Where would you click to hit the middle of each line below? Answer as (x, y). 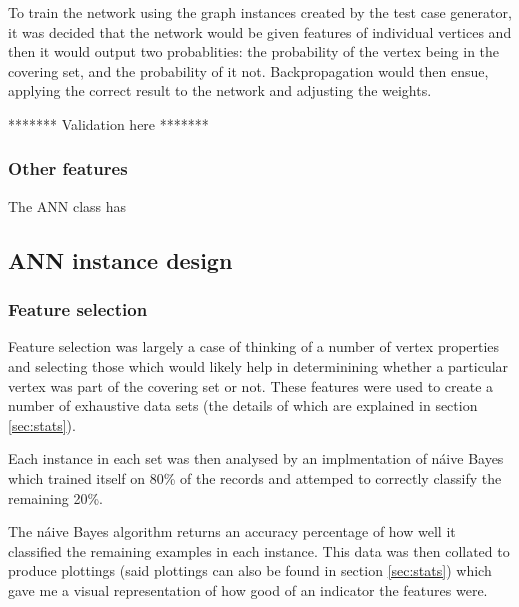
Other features (68, 168)
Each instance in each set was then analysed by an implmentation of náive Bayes (256, 458)
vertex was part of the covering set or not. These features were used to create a (251, 385)
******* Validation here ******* (108, 123)
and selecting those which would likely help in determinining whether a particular (258, 365)
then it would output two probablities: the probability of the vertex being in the (254, 51)
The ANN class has (67, 205)
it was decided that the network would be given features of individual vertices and (260, 31)
